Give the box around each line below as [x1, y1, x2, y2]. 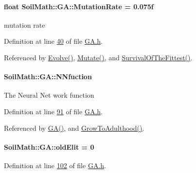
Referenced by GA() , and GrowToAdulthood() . [4, 122, 144, 133]
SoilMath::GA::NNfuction [4, 71, 92, 82]
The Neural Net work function [4, 90, 94, 100]
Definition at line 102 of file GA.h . [4, 160, 106, 170]
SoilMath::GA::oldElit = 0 [4, 141, 94, 152]
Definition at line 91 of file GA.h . [4, 106, 103, 116]
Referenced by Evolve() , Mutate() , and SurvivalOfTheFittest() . [4, 52, 193, 62]
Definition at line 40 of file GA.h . [4, 36, 103, 46]
